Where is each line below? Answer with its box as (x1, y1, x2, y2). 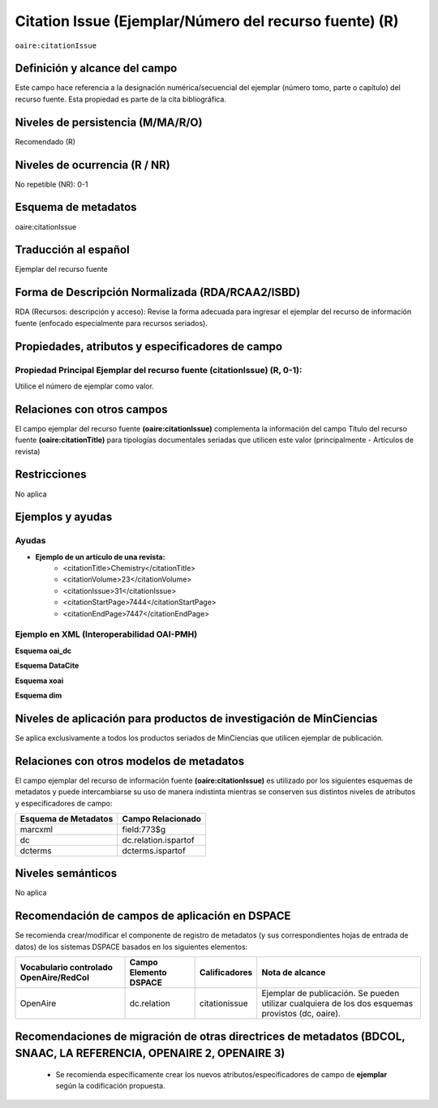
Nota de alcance (261, 967, 326, 978)
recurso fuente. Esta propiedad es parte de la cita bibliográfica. (15, 94, 227, 104)
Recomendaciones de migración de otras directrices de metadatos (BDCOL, (15, 1029, 406, 1043)
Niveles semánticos (15, 866, 118, 880)
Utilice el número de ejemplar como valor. (15, 381, 154, 391)
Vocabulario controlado (19, 962, 114, 973)
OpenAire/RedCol (19, 972, 89, 983)
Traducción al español (15, 243, 130, 257)
